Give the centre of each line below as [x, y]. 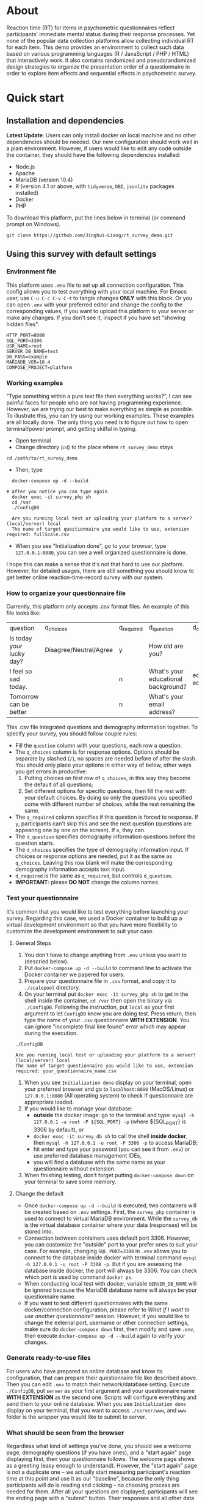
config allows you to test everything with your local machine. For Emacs [97, 291]
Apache [25, 173]
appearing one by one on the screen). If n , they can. [80, 830]
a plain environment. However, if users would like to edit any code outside [99, 148]
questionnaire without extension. [74, 1169]
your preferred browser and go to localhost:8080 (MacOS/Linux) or [109, 1089]
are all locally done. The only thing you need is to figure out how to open [97, 422]
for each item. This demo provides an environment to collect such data [95, 47]
